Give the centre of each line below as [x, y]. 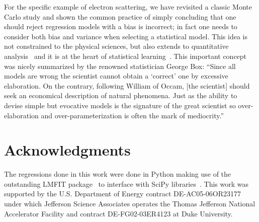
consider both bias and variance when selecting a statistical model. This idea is [126, 36]
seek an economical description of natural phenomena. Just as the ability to [121, 95]
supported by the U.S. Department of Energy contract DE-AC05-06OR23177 [123, 194]
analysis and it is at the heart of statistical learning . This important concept [125, 56]
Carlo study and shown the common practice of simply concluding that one [120, 16]
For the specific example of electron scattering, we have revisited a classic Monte [128, 7]
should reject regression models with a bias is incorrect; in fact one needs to [121, 26]
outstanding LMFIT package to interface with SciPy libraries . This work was [126, 183]
